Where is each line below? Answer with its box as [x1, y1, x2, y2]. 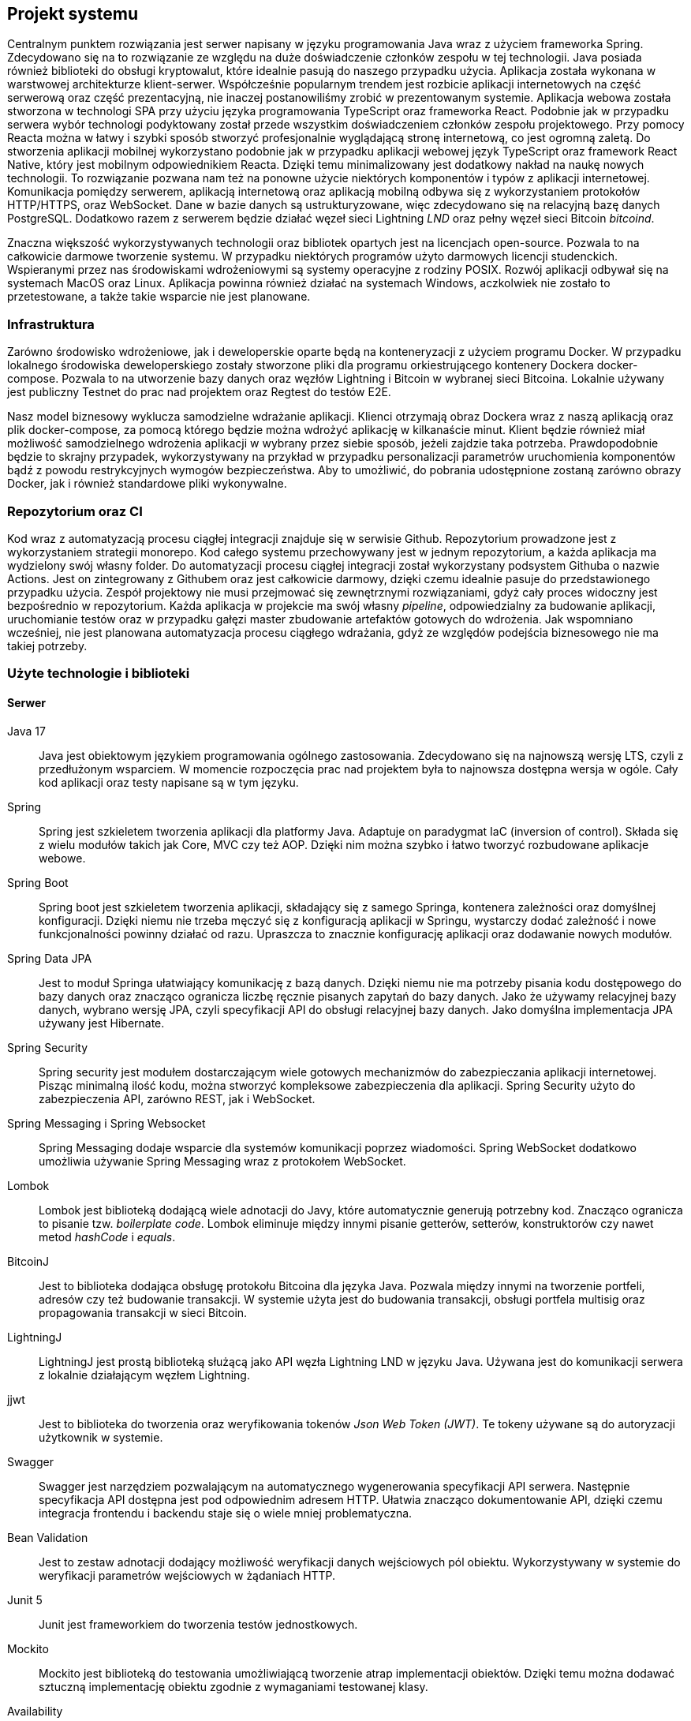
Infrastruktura [7, 316, 95, 332]
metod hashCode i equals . [39, 1229, 176, 1244]
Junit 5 [7, 1592, 43, 1607]
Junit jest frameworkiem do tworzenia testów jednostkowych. [39, 1617, 358, 1631]
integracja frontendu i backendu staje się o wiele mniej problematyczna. [39, 1506, 413, 1520]
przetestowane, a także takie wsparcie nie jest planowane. [7, 290, 311, 304]
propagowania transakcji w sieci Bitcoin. [39, 1305, 248, 1319]
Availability [7, 1704, 63, 1718]
